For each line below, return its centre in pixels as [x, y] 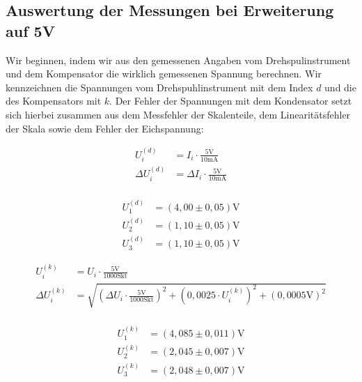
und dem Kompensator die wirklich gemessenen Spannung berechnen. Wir [164, 74]
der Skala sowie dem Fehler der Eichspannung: [105, 128]
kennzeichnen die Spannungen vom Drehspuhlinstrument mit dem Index [159, 87]
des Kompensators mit [54, 101]
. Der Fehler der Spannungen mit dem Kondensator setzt [231, 101]
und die [340, 87]
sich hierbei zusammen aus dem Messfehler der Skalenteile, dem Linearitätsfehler [178, 114]
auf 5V [30, 30]
